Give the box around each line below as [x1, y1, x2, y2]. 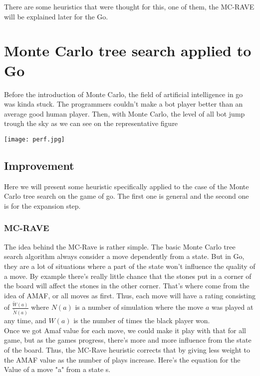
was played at [212, 302, 254, 312]
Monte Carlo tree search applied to [4, 40, 252, 61]
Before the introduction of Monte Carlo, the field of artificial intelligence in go [4, 89, 243, 99]
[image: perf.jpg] [4, 135, 65, 143]
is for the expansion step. [4, 200, 81, 211]
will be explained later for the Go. [4, 11, 108, 21]
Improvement [4, 157, 74, 173]
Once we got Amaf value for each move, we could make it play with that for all [4, 325, 246, 335]
